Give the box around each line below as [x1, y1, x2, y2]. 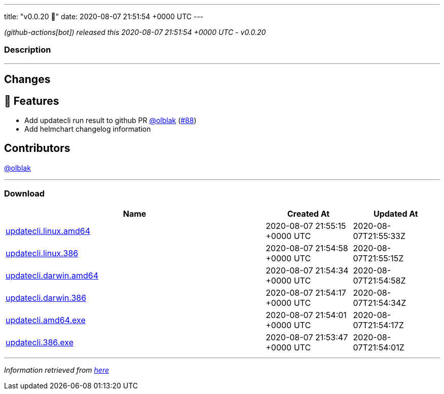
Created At [287, 208, 330, 219]
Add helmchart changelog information [24, 125, 151, 134]
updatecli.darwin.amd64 [6, 270, 98, 281]
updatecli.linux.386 [6, 248, 79, 258]
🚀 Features [4, 94, 59, 107]
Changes [4, 73, 51, 86]
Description [4, 45, 51, 55]
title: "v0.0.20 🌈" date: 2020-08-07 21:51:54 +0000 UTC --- [4, 12, 204, 21]
